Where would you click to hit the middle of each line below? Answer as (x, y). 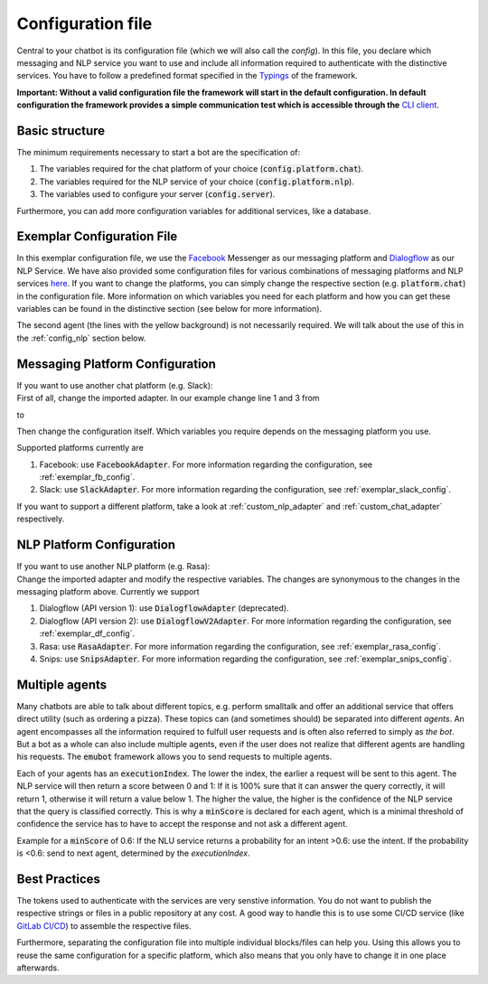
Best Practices (59, 879)
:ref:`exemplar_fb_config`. (87, 477)
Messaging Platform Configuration (117, 364)
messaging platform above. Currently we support (108, 591)
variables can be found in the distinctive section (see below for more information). (169, 309)
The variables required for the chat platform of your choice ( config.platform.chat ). (202, 169)
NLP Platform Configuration (96, 545)
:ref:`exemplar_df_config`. (87, 633)
